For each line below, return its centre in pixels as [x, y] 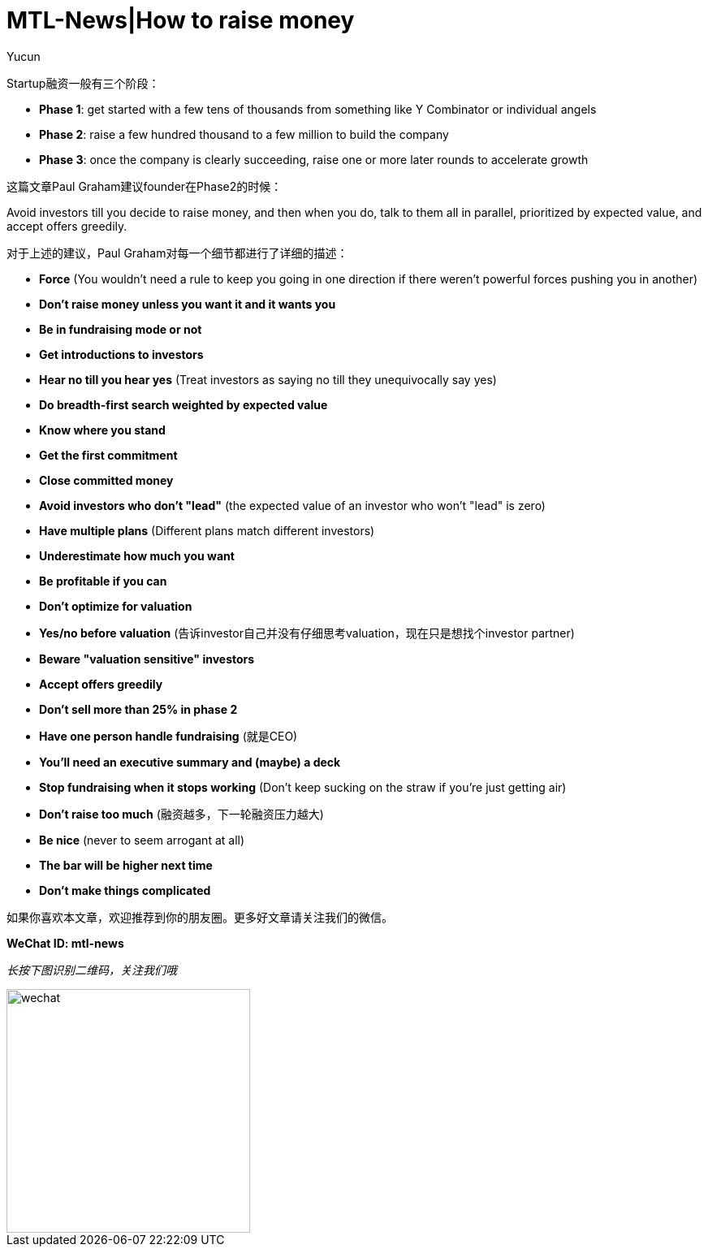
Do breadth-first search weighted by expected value [183, 404]
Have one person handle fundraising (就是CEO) [168, 736]
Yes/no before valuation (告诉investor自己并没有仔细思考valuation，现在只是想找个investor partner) [307, 633]
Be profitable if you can [103, 581]
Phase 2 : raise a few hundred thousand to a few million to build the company [244, 134]
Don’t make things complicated [125, 890]
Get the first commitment [108, 455]
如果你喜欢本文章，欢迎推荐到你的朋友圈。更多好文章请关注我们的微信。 [200, 917]
